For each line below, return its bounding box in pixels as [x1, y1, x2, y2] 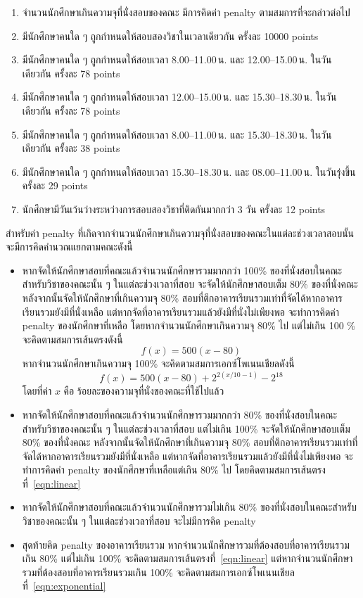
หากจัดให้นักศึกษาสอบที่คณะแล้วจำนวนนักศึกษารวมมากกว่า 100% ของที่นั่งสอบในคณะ [22, 262, 343, 277]
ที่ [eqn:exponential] [22, 578, 106, 593]
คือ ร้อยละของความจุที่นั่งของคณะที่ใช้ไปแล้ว [63, 383, 224, 398]
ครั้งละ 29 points [22, 178, 88, 193]
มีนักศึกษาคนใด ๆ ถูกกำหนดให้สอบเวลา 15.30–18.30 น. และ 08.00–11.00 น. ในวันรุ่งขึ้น [22, 164, 356, 179]
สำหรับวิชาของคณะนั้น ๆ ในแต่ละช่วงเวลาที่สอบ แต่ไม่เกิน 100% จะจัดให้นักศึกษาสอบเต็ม [22, 421, 350, 435]
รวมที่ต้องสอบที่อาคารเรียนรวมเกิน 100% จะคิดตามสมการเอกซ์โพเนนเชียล [22, 564, 295, 579]
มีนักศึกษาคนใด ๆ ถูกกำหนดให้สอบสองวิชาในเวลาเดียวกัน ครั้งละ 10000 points [22, 28, 319, 43]
